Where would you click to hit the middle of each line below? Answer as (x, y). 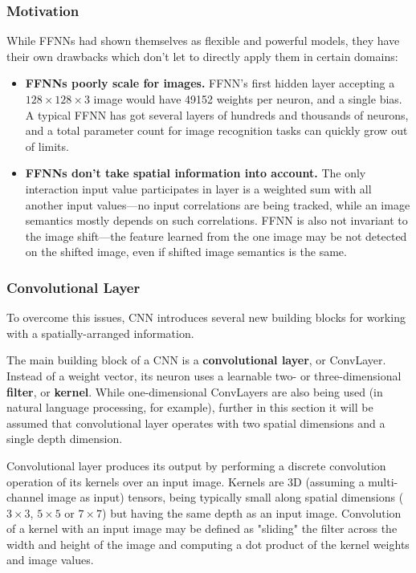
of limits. (47, 146)
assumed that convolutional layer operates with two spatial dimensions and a (196, 423)
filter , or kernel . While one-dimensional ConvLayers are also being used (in (195, 391)
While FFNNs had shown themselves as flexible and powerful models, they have (203, 41)
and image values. (50, 560)
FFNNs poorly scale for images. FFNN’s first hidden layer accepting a (210, 83)
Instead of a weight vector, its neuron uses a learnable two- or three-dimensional (204, 375)
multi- (383, 481)
